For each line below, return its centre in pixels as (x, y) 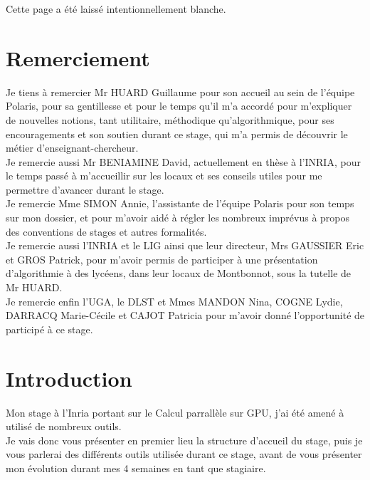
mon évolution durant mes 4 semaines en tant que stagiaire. (136, 468)
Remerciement (78, 57)
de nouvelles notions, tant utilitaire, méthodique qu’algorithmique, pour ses (170, 119)
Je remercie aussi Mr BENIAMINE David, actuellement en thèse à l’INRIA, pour (183, 161)
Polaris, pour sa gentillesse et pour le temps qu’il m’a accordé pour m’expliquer (179, 106)
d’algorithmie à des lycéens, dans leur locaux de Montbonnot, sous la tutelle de (179, 273)
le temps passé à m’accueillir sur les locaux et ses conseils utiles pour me (164, 176)
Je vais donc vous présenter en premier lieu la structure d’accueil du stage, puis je (184, 440)
